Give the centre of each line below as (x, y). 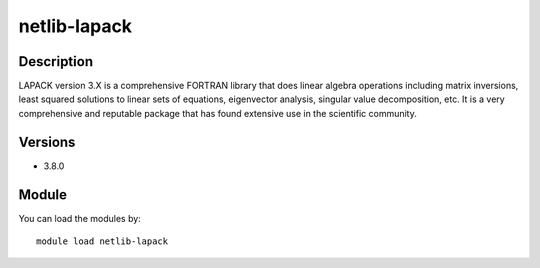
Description (56, 61)
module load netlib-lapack (102, 241)
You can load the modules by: (80, 218)
